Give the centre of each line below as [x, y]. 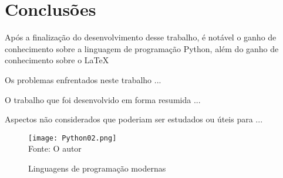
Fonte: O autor [55, 148]
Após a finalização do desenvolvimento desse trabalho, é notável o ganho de [141, 37]
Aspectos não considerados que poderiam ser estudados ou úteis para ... [134, 119]
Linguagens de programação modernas [97, 168]
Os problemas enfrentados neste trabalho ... [83, 79]
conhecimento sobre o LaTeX [57, 60]
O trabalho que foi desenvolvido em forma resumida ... [103, 99]
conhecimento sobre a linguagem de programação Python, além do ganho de [142, 48]
